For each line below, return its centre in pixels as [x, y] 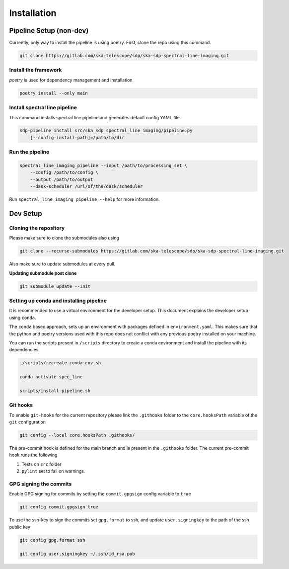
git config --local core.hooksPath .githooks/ [77, 435]
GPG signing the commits [40, 484]
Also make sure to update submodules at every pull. [62, 264]
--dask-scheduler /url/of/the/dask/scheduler [86, 187]
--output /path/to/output [62, 179]
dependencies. [24, 350]
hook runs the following [33, 455]
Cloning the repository [37, 228]
